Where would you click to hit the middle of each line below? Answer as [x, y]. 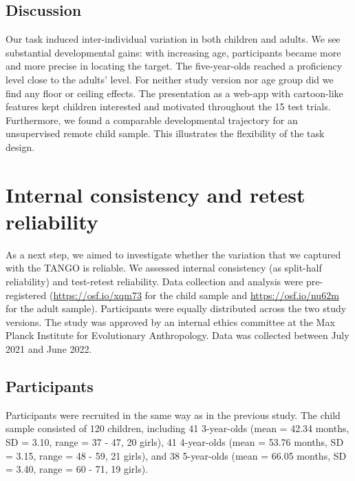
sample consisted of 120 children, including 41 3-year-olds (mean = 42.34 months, [177, 428]
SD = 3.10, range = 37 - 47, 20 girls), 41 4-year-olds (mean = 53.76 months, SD [175, 442]
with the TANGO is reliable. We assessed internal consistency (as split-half [164, 268]
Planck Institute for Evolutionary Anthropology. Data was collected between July [177, 335]
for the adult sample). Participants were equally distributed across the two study [176, 308]
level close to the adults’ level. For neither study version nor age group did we [170, 79]
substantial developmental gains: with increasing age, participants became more [173, 52]
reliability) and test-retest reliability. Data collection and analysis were [154, 282]
